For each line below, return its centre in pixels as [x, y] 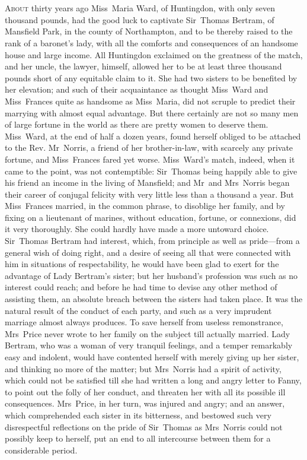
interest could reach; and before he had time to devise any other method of [141, 287]
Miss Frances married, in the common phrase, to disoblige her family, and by [145, 206]
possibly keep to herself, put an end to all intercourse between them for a [138, 438]
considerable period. [41, 450]
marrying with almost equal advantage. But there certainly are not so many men [152, 112]
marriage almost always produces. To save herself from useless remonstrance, [144, 322]
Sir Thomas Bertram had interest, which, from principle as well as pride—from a [152, 241]
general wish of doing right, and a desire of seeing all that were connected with [148, 252]
